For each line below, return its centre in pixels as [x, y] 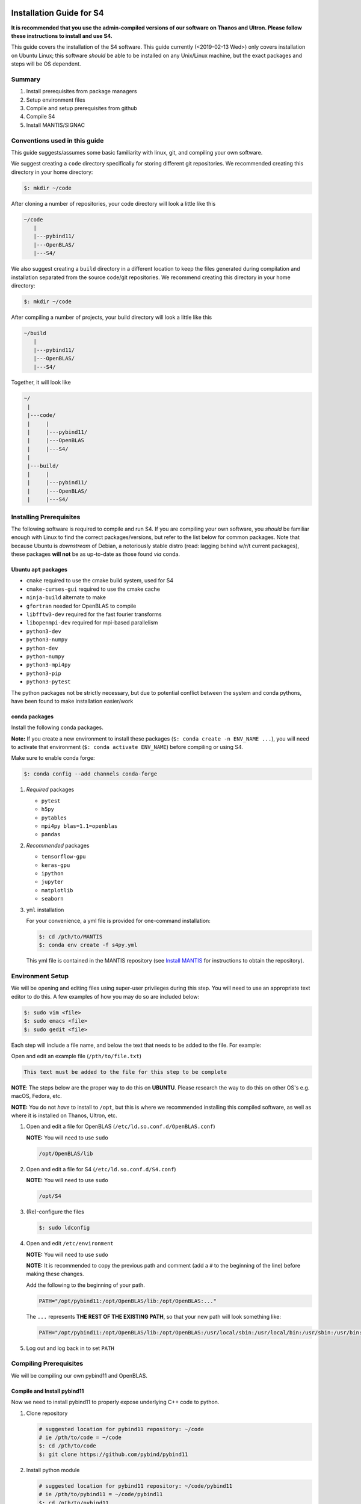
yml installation [45, 910]
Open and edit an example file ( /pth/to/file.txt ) [76, 1056]
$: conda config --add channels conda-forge [91, 774]
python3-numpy [47, 640]
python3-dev [44, 631]
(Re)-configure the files [55, 1212]
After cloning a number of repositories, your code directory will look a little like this [113, 203]
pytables [54, 818]
